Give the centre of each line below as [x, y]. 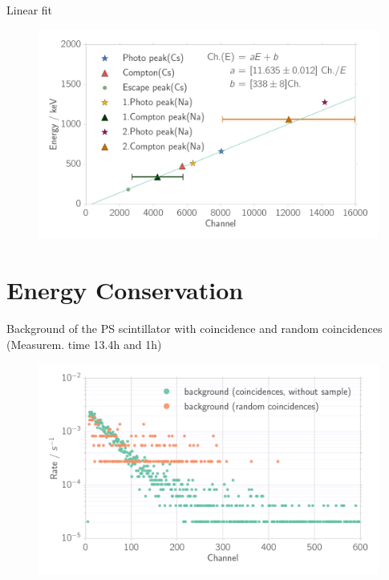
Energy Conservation [125, 290]
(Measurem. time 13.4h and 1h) [84, 344]
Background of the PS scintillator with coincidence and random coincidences [194, 328]
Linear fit [30, 10]
